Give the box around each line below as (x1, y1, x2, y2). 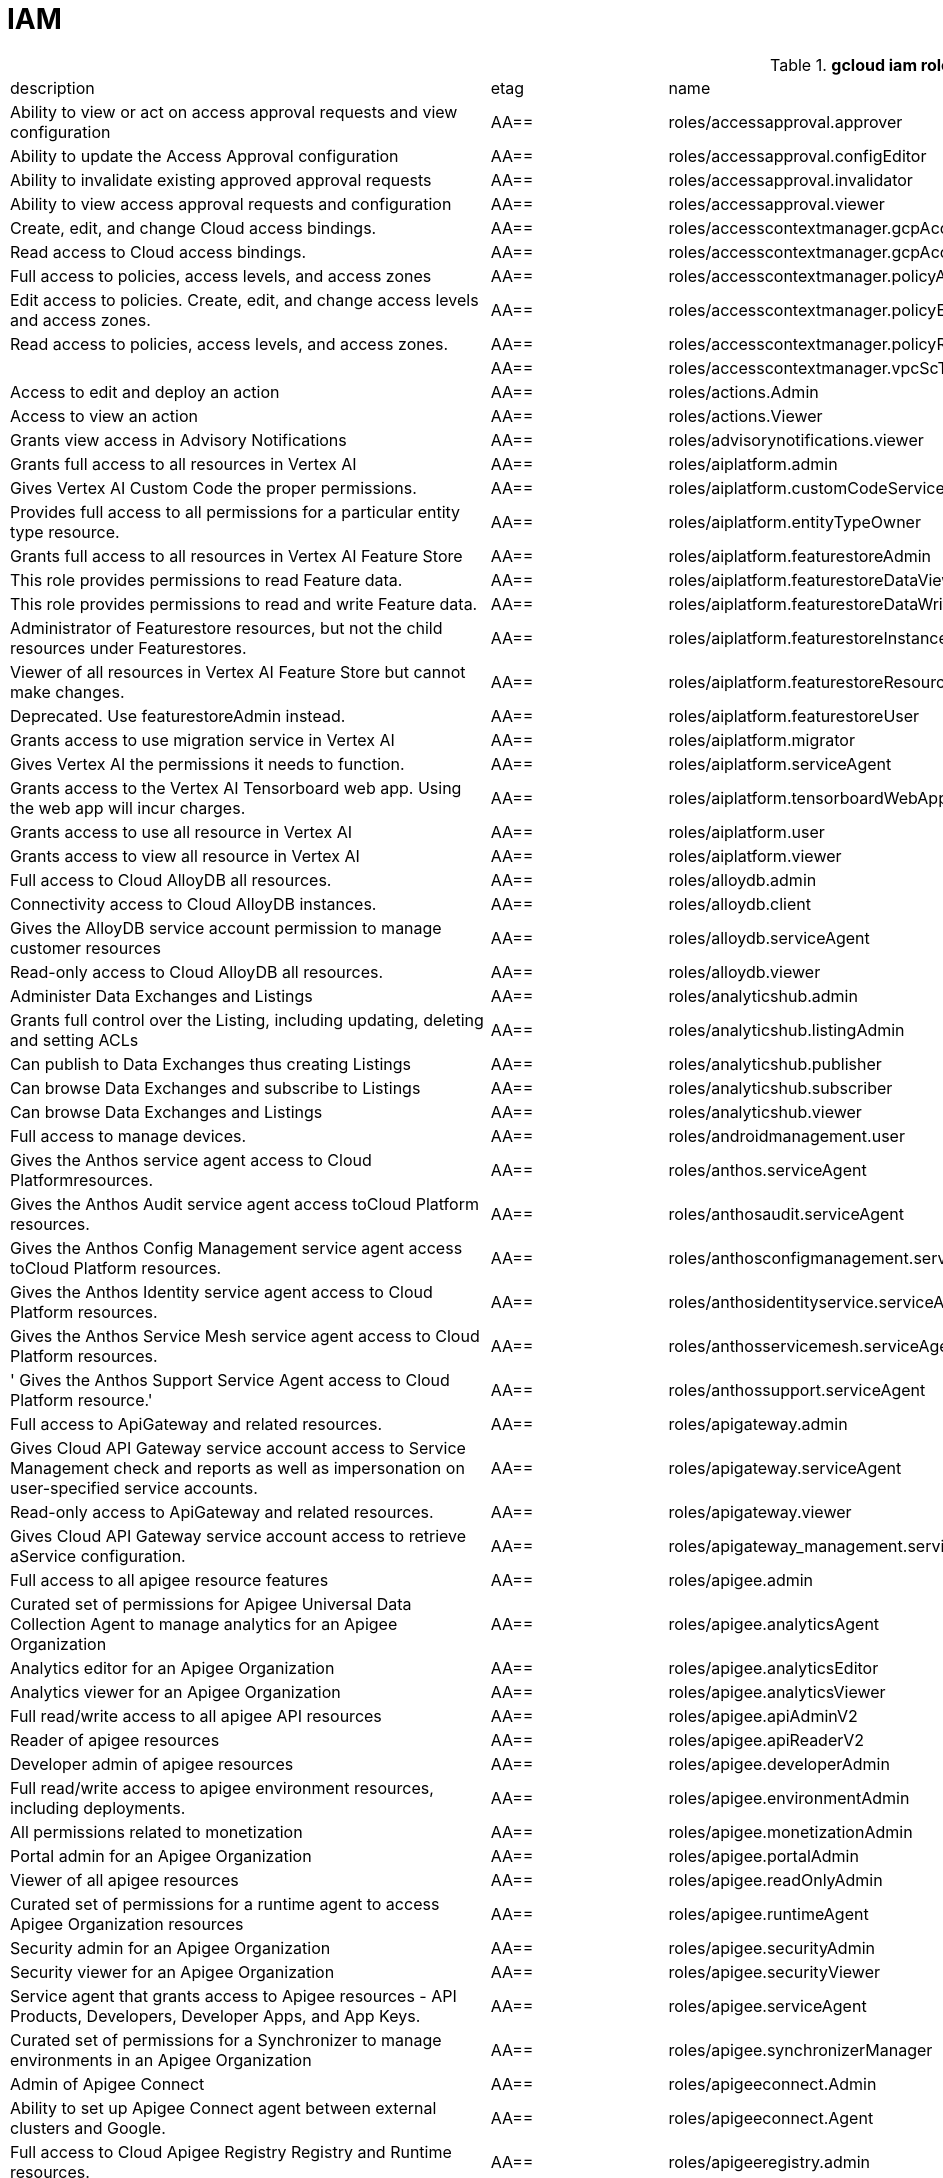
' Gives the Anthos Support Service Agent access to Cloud (10, 1369, 450, 1390)
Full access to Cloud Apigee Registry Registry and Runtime (10, 2141, 452, 2162)
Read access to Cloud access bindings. (10, 241, 306, 262)
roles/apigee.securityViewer (668, 1961, 880, 1982)
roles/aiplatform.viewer (668, 845, 842, 866)
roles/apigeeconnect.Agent (668, 2107, 874, 2128)
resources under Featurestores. (10, 637, 247, 658)
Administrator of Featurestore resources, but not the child (10, 617, 443, 638)
